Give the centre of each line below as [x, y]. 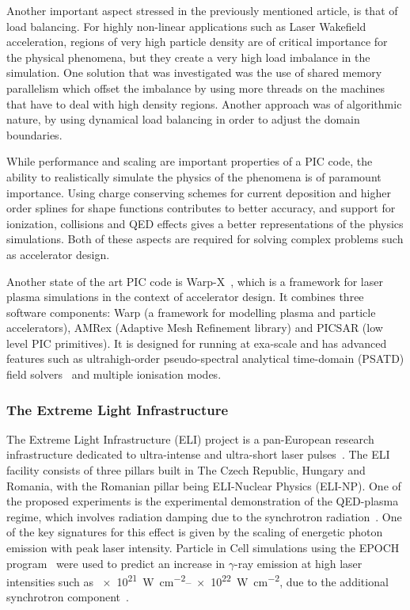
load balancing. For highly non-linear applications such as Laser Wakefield [186, 26]
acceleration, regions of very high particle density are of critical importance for [197, 42]
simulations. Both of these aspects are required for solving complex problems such [205, 239]
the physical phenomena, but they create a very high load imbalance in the [188, 57]
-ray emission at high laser [298, 563]
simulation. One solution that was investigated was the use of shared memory [194, 72]
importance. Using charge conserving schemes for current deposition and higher [199, 192]
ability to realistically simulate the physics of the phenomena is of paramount [194, 176]
